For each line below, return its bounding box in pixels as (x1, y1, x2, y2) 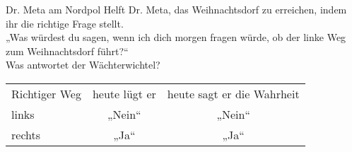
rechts (11, 126, 41, 143)
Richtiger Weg (11, 85, 81, 102)
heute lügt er (92, 85, 156, 102)
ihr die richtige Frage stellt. (6, 16, 124, 30)
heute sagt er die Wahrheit (167, 85, 300, 102)
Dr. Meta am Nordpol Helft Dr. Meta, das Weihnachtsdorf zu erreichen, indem (6, 2, 347, 16)
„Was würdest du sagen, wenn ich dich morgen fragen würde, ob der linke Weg (6, 30, 346, 45)
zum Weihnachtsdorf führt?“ (6, 43, 129, 58)
